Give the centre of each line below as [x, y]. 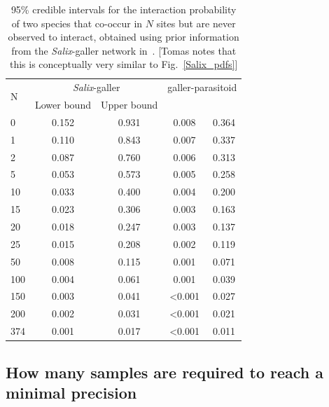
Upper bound [129, 105]
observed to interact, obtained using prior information [124, 37]
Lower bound [63, 105]
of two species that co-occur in [77, 23]
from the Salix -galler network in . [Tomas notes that [124, 50]
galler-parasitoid [202, 87]
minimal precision [71, 392]
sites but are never [196, 23]
